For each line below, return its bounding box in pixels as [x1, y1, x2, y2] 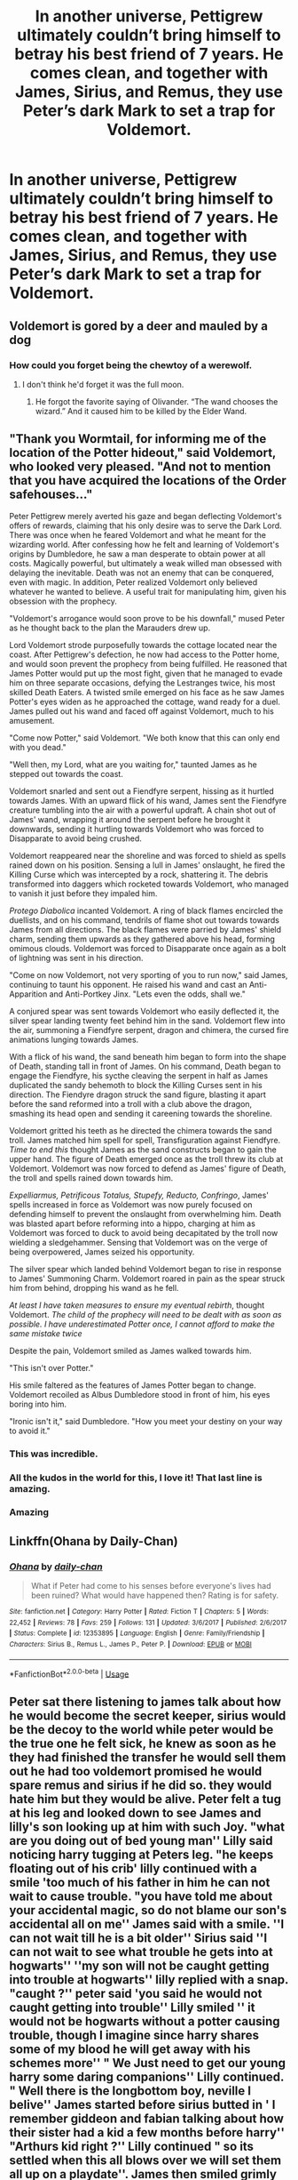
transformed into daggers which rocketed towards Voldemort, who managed [9, 878, 289, 889]
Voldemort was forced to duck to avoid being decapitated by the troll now [9, 1227, 278, 1238]
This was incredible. [9, 1447, 98, 1460]
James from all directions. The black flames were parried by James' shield [9, 924, 282, 934]
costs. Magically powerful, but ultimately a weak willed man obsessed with [9, 557, 282, 568]
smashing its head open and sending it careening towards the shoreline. [9, 1108, 273, 1118]
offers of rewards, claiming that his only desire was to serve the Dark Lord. [9, 520, 282, 531]
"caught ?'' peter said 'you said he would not [9, 1985, 263, 2001]
